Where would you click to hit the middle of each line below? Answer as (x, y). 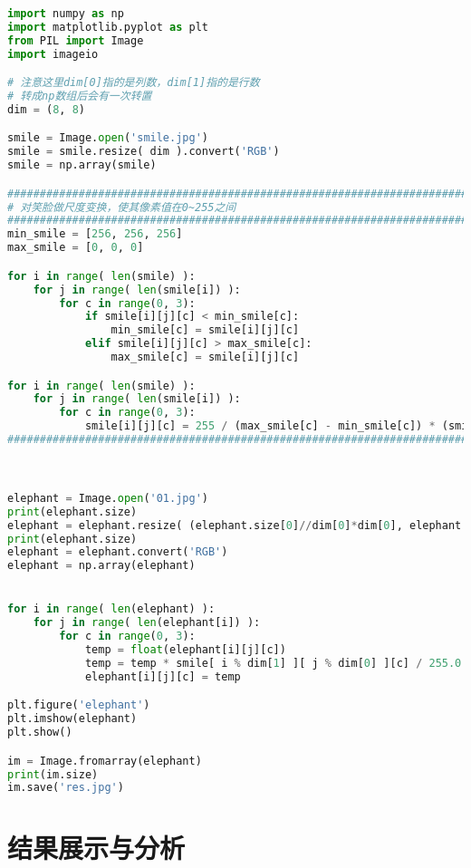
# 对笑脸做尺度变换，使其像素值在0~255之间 (122, 207)
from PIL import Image (76, 40)
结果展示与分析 (96, 848)
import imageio (53, 54)
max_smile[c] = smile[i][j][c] (205, 357)
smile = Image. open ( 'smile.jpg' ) (108, 138)
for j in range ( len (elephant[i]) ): (147, 623)
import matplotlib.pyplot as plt (108, 27)
